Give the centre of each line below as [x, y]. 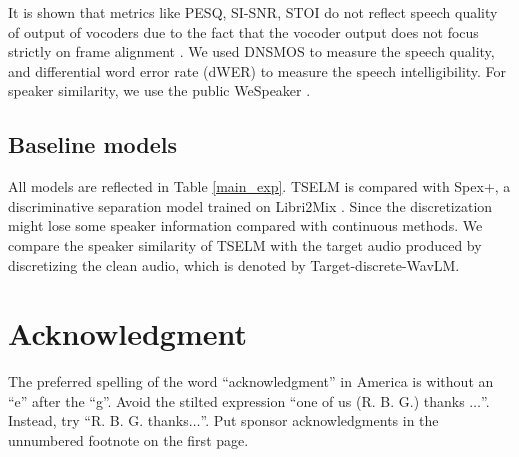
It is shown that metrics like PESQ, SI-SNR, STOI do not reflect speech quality [253, 12]
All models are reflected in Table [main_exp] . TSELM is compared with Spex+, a [259, 186]
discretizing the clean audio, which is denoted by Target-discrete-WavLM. [234, 264]
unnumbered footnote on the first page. [128, 440]
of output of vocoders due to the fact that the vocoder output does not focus [243, 31]
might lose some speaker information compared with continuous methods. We [245, 225]
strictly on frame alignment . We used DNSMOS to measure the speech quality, [251, 51]
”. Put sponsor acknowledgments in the [319, 420]
